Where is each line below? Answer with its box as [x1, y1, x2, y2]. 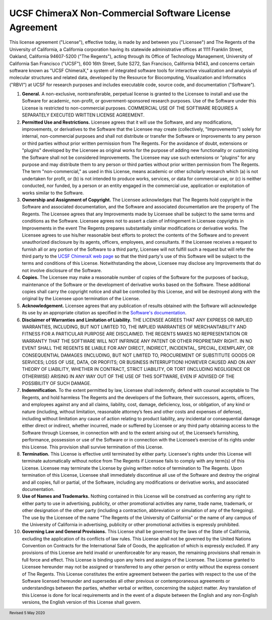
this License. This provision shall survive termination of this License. [22, 444, 164, 450]
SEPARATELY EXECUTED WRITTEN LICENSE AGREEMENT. [22, 112, 145, 118]
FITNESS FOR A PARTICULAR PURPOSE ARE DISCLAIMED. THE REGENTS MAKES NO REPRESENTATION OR [22, 331, 248, 337]
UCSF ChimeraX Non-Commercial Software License [9, 8, 231, 19]
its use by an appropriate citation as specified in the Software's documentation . [22, 310, 187, 316]
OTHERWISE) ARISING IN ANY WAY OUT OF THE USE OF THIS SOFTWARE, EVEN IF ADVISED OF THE [22, 373, 235, 379]
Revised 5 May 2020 [9, 610, 45, 615]
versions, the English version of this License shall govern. [22, 599, 141, 605]
